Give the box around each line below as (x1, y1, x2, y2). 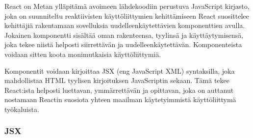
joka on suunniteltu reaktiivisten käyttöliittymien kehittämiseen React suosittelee (4, 10, 249, 21)
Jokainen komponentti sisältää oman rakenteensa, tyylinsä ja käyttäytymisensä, (4, 29, 244, 40)
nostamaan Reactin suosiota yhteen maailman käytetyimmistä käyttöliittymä (4, 94, 236, 105)
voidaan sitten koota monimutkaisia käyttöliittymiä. (4, 49, 161, 59)
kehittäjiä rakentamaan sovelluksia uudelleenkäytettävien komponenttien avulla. (4, 20, 245, 30)
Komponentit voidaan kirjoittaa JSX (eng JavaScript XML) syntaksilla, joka (4, 65, 235, 76)
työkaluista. (4, 104, 39, 114)
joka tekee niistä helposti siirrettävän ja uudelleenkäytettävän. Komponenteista (4, 39, 242, 50)
